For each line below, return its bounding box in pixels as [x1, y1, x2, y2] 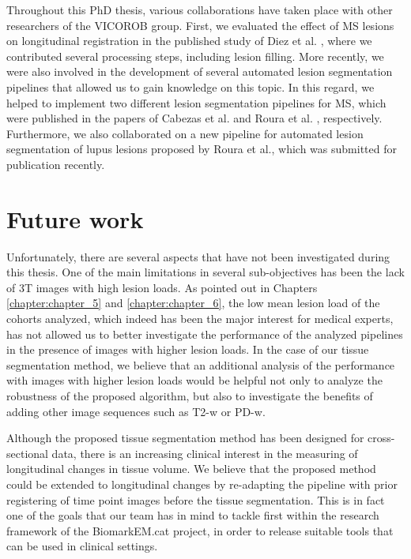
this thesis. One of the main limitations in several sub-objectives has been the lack [6, 264, 405, 280]
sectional [6, 445, 48, 461]
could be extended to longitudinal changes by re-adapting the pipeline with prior [6, 475, 398, 492]
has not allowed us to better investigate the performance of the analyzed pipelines [6, 325, 403, 342]
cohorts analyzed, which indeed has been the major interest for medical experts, [6, 310, 394, 327]
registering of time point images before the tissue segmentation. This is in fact [6, 491, 385, 508]
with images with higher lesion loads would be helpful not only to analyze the [6, 372, 383, 388]
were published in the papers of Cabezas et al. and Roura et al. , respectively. [6, 110, 383, 126]
